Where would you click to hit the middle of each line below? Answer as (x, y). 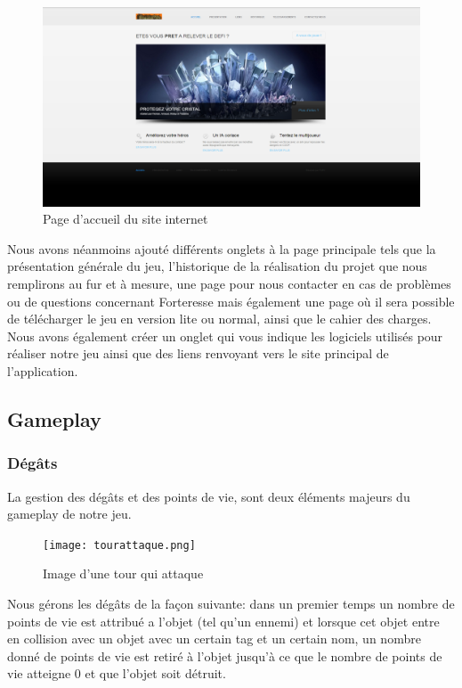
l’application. (43, 370)
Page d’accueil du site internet (126, 219)
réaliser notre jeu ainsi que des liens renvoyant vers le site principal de (198, 353)
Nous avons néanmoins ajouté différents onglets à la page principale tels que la (222, 248)
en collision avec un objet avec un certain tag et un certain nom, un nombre (214, 639)
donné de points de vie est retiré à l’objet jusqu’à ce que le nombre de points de (225, 655)
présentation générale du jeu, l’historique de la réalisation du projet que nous (217, 266)
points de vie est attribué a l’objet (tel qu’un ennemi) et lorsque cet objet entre (223, 621)
